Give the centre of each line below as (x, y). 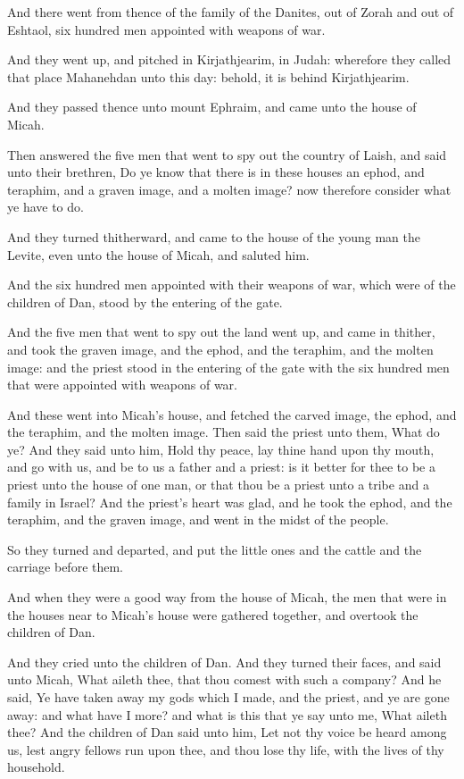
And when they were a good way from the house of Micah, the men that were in (227, 597)
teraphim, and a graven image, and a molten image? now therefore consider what (229, 189)
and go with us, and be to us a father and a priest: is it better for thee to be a (221, 467)
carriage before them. (66, 567)
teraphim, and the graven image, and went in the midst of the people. (198, 519)
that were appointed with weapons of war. (122, 385)
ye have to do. (46, 207)
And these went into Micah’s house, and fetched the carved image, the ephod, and (232, 414)
